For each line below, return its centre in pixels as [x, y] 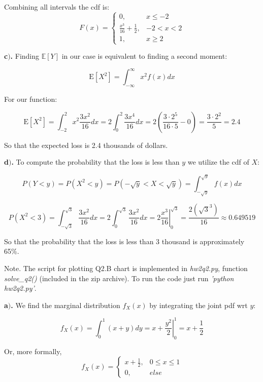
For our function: [31, 99]
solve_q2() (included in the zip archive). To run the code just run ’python [119, 278]
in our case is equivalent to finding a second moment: [144, 56]
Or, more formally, [33, 351]
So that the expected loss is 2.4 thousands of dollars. [86, 145]
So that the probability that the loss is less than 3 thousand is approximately [124, 241]
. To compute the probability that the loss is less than [95, 162]
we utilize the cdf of [218, 162]
